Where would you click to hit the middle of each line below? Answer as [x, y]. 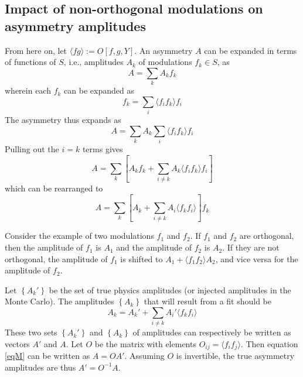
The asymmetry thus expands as [63, 120]
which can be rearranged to [54, 188]
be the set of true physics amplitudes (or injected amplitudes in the [170, 289]
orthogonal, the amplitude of [56, 258]
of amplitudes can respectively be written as [212, 332]
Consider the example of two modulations [79, 236]
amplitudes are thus [40, 367]
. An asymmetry [164, 50]
